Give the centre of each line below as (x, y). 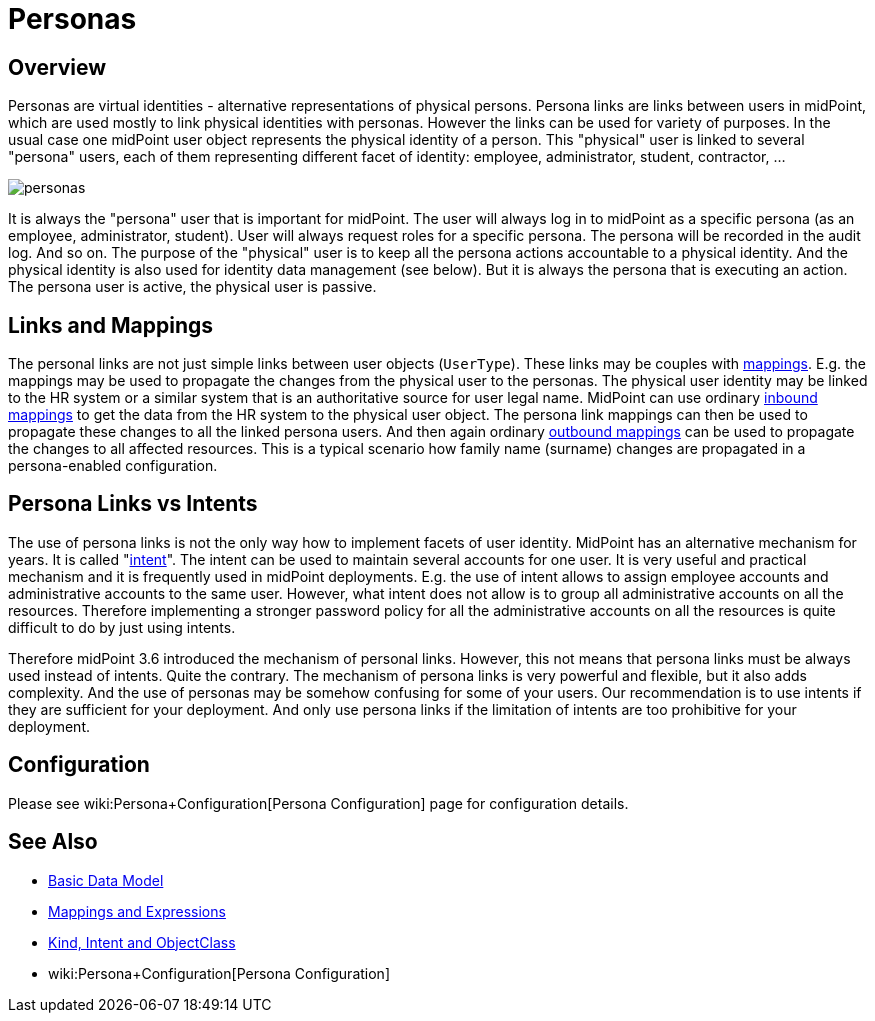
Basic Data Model (106, 880)
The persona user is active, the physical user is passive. (192, 287)
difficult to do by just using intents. (122, 627)
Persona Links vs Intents (133, 504)
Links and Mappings (111, 325)
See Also (53, 842)
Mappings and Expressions (137, 911)
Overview (57, 67)
